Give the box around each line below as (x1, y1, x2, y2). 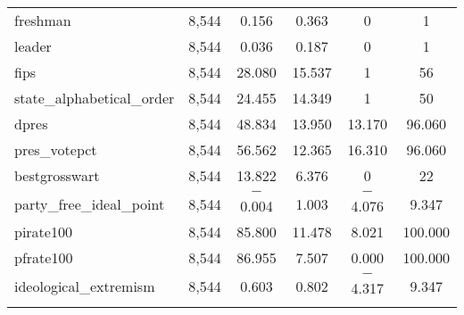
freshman (14, 10, 71, 30)
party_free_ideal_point (14, 193, 165, 214)
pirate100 (14, 221, 72, 242)
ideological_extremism (14, 275, 155, 296)
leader (14, 36, 52, 56)
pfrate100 (14, 247, 73, 268)
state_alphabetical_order (14, 87, 175, 108)
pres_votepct (14, 139, 97, 160)
